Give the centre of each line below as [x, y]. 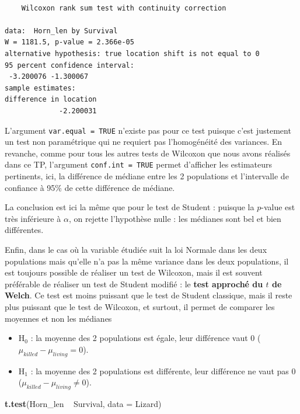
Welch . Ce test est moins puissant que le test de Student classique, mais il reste [149, 295]
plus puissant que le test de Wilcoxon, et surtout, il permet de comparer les [140, 306]
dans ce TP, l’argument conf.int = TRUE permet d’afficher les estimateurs [139, 164]
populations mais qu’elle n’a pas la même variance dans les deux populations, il [147, 261]
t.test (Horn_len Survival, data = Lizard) [83, 403]
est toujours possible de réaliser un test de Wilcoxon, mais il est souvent [134, 272]
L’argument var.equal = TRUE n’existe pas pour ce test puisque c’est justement [148, 130]
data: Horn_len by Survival [61, 31]
